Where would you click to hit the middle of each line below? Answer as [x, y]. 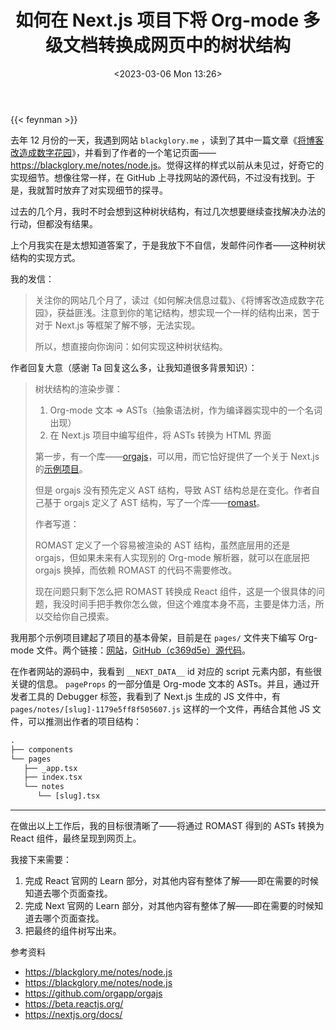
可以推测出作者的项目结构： [84, 721]
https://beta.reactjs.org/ [74, 1004]
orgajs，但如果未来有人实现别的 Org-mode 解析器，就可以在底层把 [172, 557]
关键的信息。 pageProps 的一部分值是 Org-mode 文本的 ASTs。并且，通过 [161, 683]
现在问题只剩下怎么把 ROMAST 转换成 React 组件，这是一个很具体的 [175, 591]
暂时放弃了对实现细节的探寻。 [106, 190]
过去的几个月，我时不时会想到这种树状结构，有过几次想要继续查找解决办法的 [168, 211]
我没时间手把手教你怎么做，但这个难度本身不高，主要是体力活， [184, 603]
